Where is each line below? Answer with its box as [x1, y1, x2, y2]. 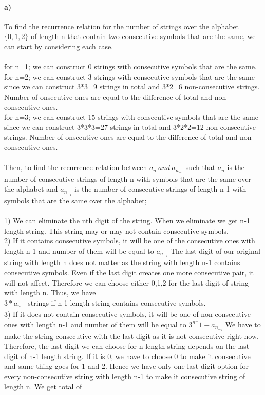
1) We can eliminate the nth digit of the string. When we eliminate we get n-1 [4, 215, 250, 226]
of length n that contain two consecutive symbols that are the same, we [31, 31, 256, 42]
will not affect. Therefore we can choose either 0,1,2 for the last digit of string [4, 277, 249, 288]
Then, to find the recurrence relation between [4, 162, 147, 173]
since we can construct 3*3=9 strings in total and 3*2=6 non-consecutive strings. [4, 81, 260, 92]
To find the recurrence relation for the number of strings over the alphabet [4, 21, 239, 31]
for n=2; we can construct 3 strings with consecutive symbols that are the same [4, 71, 255, 82]
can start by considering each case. [4, 41, 113, 51]
